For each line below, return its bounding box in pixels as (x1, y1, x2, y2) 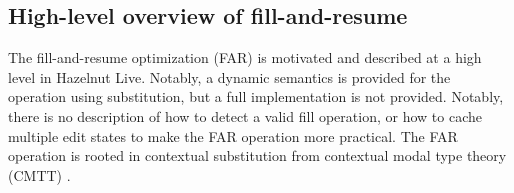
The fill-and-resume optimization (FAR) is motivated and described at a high (8, 47, 482, 68)
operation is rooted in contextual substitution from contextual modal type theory (8, 145, 507, 166)
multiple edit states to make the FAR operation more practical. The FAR (8, 125, 458, 146)
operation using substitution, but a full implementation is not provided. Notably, (8, 86, 504, 107)
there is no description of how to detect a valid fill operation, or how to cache (8, 105, 482, 126)
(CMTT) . (8, 164, 71, 185)
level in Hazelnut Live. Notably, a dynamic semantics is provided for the (8, 66, 451, 87)
